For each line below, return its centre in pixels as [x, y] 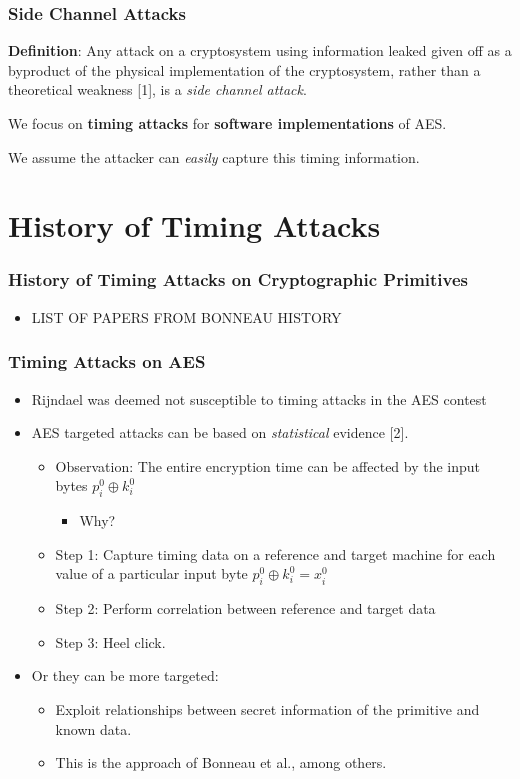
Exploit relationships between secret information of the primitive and [267, 708]
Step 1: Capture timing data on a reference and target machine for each [275, 553]
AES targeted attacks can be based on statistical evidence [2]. [220, 432]
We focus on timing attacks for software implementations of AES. [227, 123]
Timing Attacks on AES [107, 361]
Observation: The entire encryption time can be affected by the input [268, 465]
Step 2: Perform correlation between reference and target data [245, 608]
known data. [93, 728]
